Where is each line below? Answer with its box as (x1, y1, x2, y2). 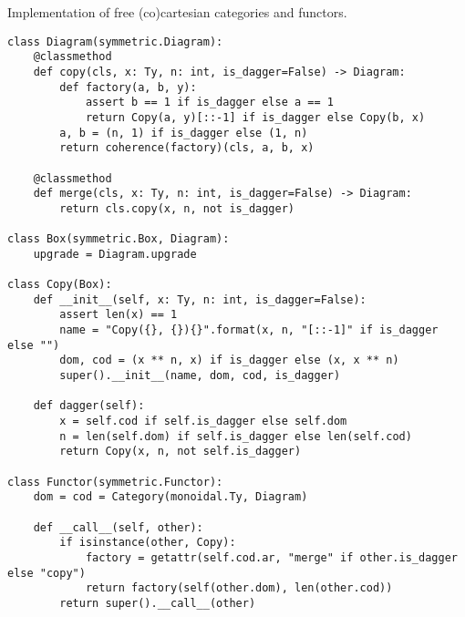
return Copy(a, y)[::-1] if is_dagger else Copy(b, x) (85, 110, 426, 124)
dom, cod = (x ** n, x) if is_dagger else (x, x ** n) (59, 354, 399, 367)
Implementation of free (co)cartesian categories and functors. (7, 3, 347, 21)
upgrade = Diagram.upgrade (33, 247, 197, 261)
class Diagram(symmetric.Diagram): (7, 35, 223, 48)
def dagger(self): (33, 399, 145, 413)
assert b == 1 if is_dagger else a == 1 (85, 96, 334, 109)
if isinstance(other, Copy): (59, 536, 236, 550)
